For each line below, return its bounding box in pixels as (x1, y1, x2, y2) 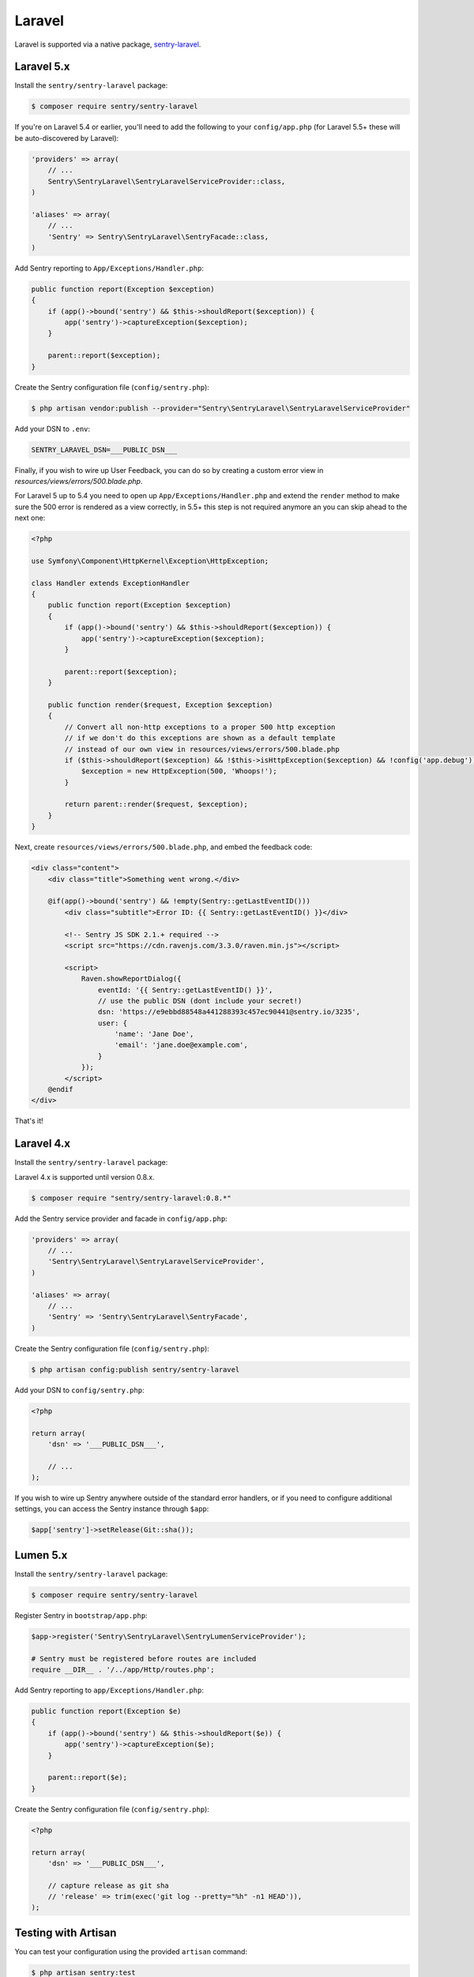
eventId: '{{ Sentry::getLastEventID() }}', (97, 985, 273, 994)
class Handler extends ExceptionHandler (31, 578, 190, 588)
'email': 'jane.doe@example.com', (115, 1041, 248, 1049)
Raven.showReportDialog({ (81, 974, 182, 984)
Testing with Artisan (14, 1926, 117, 1939)
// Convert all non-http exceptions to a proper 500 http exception (64, 722, 336, 731)
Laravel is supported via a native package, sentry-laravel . (14, 40, 201, 49)
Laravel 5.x (14, 60, 70, 74)
